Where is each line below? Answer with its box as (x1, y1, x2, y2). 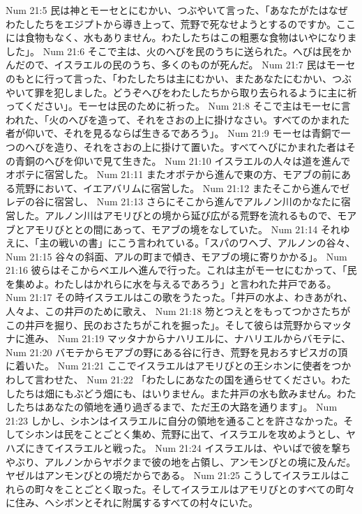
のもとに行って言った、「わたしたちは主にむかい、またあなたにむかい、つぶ (6, 71, 352, 85)
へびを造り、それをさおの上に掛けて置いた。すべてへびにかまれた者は (24, 139, 346, 154)
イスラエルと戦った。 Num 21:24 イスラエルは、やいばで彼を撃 (54, 441, 341, 455)
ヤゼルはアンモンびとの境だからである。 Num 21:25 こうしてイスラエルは (6, 468, 340, 483)
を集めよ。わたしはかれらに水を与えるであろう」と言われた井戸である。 (6, 276, 337, 291)
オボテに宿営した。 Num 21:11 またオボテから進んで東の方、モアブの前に (6, 167, 342, 182)
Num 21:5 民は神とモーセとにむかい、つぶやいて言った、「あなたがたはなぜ (6, 3, 348, 17)
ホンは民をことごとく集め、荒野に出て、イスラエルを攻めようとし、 (34, 427, 347, 441)
